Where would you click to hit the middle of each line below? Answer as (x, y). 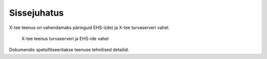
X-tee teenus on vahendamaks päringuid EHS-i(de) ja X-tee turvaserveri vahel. (89, 28)
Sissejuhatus (37, 13)
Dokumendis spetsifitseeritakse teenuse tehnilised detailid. (69, 50)
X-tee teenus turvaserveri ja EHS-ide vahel (65, 38)
